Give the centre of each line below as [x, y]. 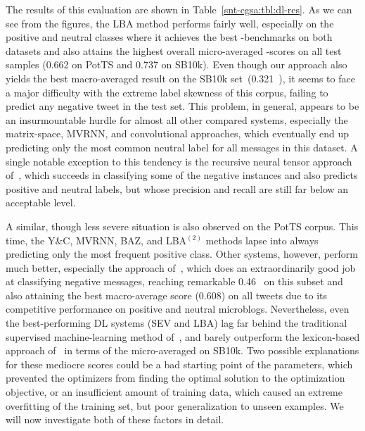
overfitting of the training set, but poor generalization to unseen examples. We [175, 405]
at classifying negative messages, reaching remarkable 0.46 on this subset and [174, 281]
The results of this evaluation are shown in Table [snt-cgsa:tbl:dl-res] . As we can [179, 9]
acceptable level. [41, 202]
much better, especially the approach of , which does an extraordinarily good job [181, 267]
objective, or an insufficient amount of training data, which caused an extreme [174, 392]
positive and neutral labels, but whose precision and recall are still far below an [177, 188]
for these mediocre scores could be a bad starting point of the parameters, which [179, 364]
